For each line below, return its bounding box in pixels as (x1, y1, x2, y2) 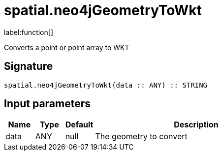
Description (174, 120, 219, 130)
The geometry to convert (95, 131, 188, 142)
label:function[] (4, 28, 53, 36)
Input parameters (4, 97, 91, 110)
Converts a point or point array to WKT (4, 43, 129, 52)
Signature (4, 60, 53, 73)
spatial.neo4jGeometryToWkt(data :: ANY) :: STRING (4, 81, 208, 89)
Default (65, 120, 94, 130)
